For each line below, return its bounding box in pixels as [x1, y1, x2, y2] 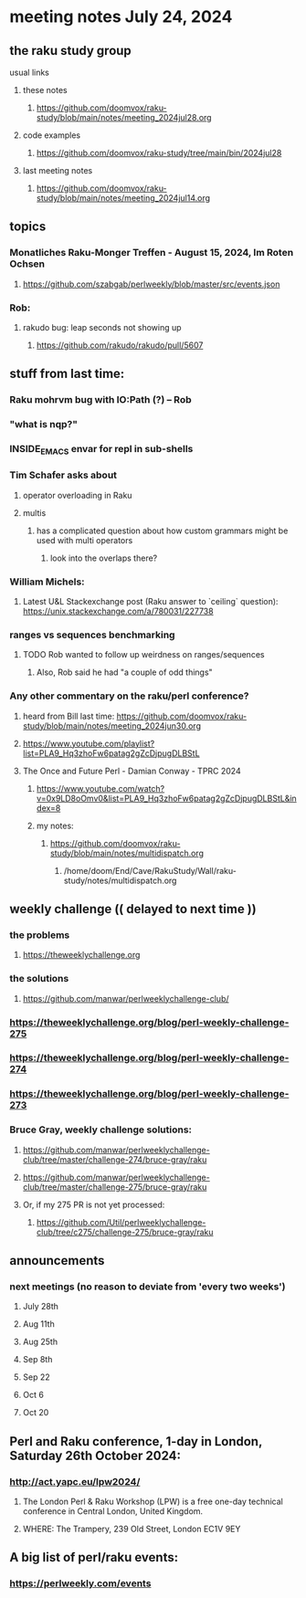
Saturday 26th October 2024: [9, 1447, 181, 1463]
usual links [9, 67, 50, 78]
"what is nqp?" [9, 418, 78, 431]
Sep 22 [22, 1372, 50, 1382]
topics [9, 219, 47, 235]
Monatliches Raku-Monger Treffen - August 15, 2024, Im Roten [9, 247, 294, 259]
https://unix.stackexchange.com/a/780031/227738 [22, 605, 214, 616]
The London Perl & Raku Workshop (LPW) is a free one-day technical [22, 1496, 283, 1508]
